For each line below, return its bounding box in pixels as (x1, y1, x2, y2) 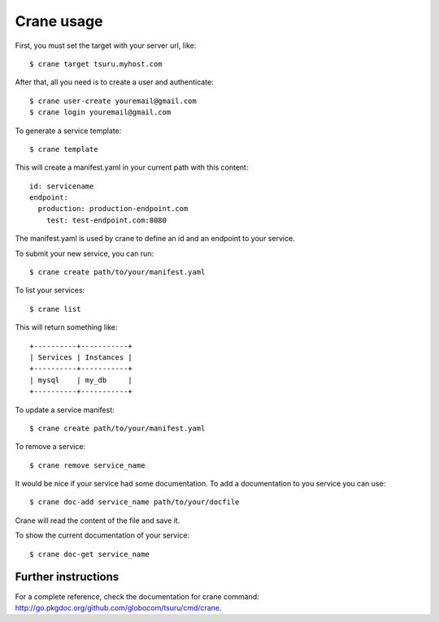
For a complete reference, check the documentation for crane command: (15, 591, 259, 601)
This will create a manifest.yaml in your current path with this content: (15, 162, 249, 172)
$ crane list (29, 305, 81, 313)
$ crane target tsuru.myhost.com (29, 59, 163, 68)
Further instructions (15, 570, 120, 584)
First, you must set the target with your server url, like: (15, 41, 197, 50)
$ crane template (29, 145, 98, 153)
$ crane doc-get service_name (29, 549, 150, 559)
